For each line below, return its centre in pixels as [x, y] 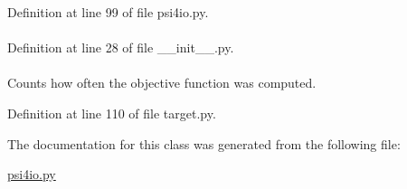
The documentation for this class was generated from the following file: [204, 143]
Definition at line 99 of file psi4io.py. [108, 12]
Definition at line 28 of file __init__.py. [121, 47]
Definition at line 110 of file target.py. [112, 113]
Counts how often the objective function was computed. [162, 83]
